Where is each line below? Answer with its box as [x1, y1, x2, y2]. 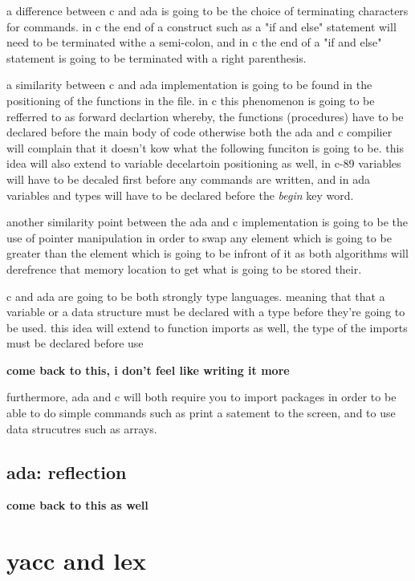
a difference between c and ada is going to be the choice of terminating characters [6, 2, 409, 18]
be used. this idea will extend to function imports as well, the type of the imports [6, 319, 408, 335]
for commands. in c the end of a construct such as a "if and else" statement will [6, 18, 397, 35]
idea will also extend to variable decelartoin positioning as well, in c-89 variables [6, 155, 401, 172]
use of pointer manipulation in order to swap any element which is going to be [6, 229, 392, 246]
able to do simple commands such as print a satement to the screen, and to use [6, 404, 396, 421]
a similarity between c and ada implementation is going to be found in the [6, 76, 372, 93]
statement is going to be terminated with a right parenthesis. [6, 49, 307, 66]
